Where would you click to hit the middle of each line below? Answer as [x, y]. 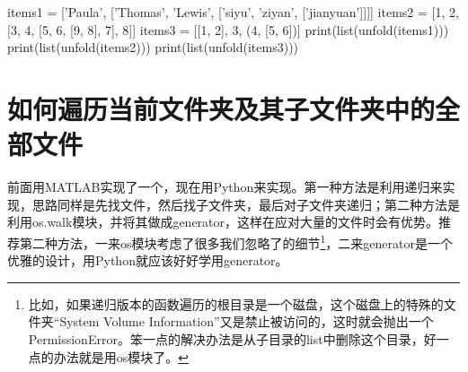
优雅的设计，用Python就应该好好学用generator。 [148, 260]
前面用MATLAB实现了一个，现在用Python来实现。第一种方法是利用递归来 [225, 187]
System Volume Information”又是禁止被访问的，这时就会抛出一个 [247, 321]
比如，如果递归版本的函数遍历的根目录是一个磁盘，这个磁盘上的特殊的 [236, 303]
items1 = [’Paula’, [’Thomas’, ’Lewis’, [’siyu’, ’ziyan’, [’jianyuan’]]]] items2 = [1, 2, [233, 12]
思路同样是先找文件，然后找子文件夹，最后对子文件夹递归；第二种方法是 [246, 204]
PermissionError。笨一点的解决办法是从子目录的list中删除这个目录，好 [232, 338]
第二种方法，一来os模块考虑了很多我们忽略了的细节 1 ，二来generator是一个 [236, 241]
